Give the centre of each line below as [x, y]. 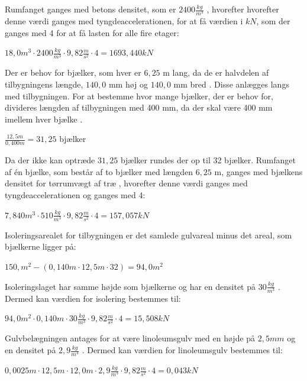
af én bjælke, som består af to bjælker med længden [99, 171]
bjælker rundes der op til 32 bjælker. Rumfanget [208, 160]
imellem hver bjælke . [44, 119]
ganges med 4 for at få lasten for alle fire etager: [92, 32]
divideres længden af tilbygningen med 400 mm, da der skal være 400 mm [139, 107]
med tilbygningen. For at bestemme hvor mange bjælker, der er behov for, [139, 96]
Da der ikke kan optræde [50, 160]
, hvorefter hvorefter [243, 9]
